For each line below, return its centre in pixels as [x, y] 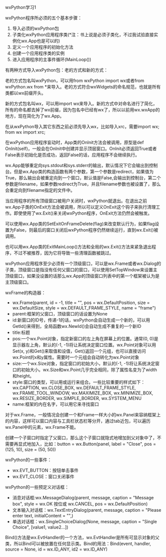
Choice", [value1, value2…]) [40, 527]
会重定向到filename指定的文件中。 [40, 190]
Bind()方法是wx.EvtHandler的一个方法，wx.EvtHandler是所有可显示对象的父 [82, 537]
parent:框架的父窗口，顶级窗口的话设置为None [60, 314]
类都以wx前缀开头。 [26, 93]
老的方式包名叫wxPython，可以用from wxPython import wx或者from [75, 80]
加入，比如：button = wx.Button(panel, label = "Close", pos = [93, 444]
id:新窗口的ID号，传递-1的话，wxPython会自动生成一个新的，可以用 [81, 320]
